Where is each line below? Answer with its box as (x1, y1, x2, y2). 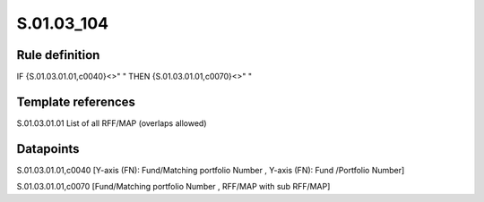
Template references (16, 94, 136, 109)
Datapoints (16, 141, 80, 156)
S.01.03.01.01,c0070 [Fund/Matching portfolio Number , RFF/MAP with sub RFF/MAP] (16, 181, 331, 192)
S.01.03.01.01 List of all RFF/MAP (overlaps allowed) (16, 117, 207, 129)
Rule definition (16, 47, 100, 63)
